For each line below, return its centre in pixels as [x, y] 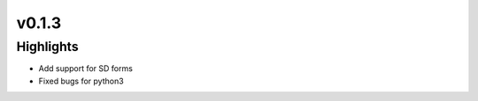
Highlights [47, 47]
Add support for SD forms [85, 69]
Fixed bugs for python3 [81, 81]
